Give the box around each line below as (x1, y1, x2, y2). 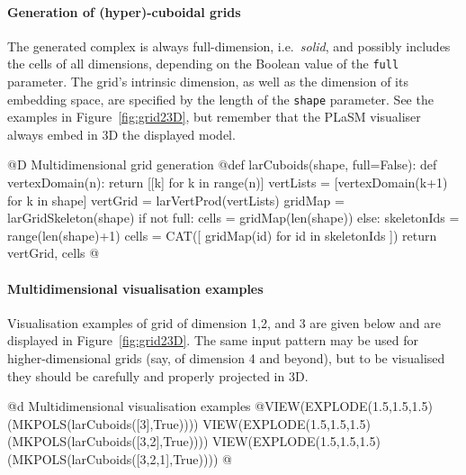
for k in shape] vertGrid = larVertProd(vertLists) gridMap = (7, 190, 345, 209)
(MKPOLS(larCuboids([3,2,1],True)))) (7, 450, 219, 468)
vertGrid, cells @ (7, 243, 100, 262)
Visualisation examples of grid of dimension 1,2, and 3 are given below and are (7, 313, 441, 332)
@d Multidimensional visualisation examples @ (7, 397, 265, 416)
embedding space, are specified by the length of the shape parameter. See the (7, 89, 434, 108)
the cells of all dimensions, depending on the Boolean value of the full (7, 54, 399, 73)
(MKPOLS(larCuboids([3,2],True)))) (7, 432, 209, 451)
